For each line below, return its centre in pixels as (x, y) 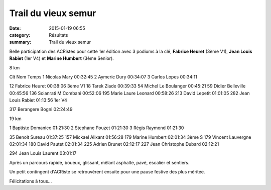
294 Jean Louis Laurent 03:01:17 (43, 153)
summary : (20, 42)
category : (20, 35)
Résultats (58, 35)
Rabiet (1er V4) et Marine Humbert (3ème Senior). (61, 58)
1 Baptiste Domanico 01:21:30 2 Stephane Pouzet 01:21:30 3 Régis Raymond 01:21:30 (97, 128)
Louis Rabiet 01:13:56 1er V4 (38, 100)
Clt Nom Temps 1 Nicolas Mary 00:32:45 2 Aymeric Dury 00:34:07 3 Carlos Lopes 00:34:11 (103, 77)
